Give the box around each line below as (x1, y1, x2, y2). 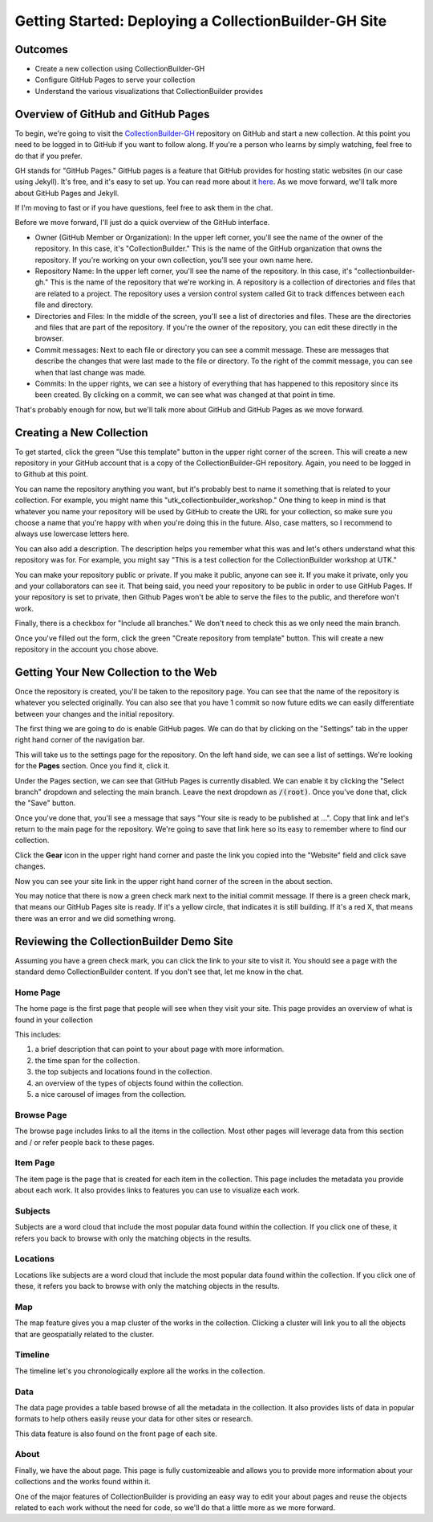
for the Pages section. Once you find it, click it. (14, 761, 170, 771)
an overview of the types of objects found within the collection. (34, 1078, 244, 1088)
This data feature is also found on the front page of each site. (14, 1429, 218, 1438)
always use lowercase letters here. (14, 529, 130, 538)
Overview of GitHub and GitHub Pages (14, 107, 210, 121)
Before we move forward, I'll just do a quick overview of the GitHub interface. (14, 218, 270, 227)
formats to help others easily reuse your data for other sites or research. (14, 1414, 253, 1424)
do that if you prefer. (14, 151, 83, 161)
